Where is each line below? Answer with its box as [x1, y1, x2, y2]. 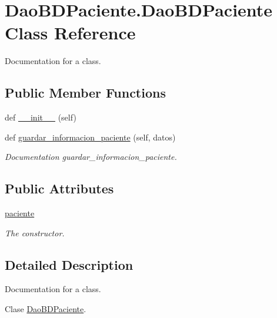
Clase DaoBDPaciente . [5, 303, 86, 315]
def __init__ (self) [5, 111, 76, 123]
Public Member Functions [5, 83, 166, 102]
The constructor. [5, 226, 65, 239]
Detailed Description [5, 255, 134, 273]
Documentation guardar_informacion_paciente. [5, 150, 177, 163]
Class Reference [5, 21, 136, 45]
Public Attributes [5, 179, 114, 198]
